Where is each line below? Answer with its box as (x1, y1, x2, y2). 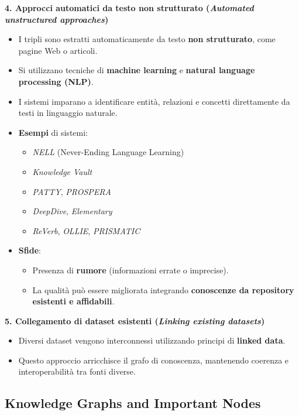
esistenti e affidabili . (32, 295, 115, 307)
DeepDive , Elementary (32, 205, 112, 217)
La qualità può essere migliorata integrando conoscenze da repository (32, 283, 294, 296)
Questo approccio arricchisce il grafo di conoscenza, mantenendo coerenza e (18, 354, 289, 366)
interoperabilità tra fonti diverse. (18, 365, 136, 378)
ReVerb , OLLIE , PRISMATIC (32, 224, 140, 236)
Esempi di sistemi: (18, 126, 88, 138)
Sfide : (18, 244, 41, 256)
